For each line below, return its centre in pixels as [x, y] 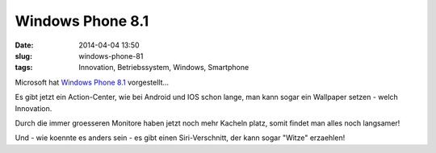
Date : [24, 45]
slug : [23, 56]
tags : [24, 68]
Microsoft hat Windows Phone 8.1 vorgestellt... [92, 82]
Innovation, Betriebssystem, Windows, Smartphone [164, 68]
